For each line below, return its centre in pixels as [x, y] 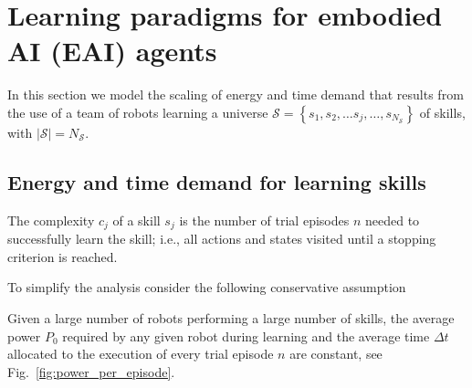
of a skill [136, 220]
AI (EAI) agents [112, 51]
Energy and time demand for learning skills [217, 181]
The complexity [51, 220]
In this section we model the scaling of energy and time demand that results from [236, 94]
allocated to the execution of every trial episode [141, 354]
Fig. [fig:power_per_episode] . [91, 371]
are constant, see [336, 354]
